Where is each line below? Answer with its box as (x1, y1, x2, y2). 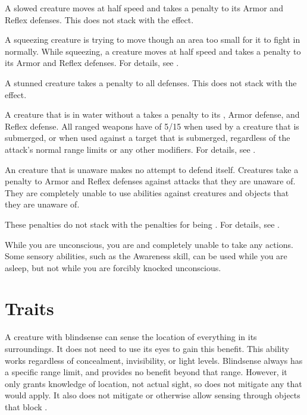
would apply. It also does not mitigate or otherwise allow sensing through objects (5, 389, 300, 401)
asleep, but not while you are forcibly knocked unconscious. (5, 261, 221, 273)
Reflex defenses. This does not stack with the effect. (5, 13, 194, 26)
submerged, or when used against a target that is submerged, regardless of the (5, 131, 290, 144)
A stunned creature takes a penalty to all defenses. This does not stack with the (5, 76, 297, 89)
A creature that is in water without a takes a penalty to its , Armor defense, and (5, 108, 300, 121)
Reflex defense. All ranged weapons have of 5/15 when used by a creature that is (5, 120, 299, 132)
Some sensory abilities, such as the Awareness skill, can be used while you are (5, 250, 287, 262)
